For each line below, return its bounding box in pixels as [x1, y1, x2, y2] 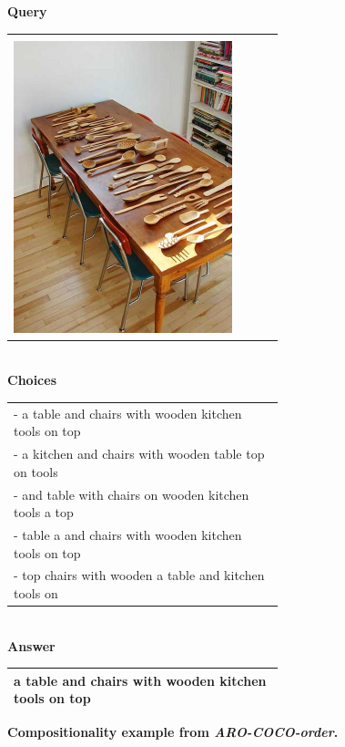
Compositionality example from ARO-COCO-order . [7, 722, 339, 742]
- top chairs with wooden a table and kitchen [14, 565, 265, 585]
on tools [14, 462, 58, 481]
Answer [7, 636, 56, 655]
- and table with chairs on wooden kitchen [14, 484, 249, 503]
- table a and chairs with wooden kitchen [14, 524, 242, 544]
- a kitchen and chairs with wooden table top [14, 444, 265, 463]
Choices [7, 370, 56, 389]
